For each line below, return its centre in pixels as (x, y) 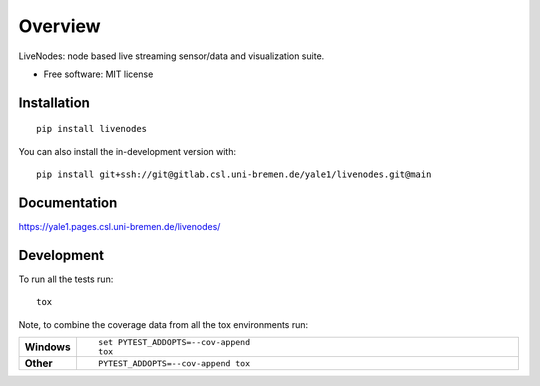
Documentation (68, 202)
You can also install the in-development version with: (127, 151)
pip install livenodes (92, 129)
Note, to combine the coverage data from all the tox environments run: (163, 324)
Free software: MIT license (98, 74)
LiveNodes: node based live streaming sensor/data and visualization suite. (171, 56)
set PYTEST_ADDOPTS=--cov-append (174, 342)
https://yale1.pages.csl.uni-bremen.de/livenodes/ (119, 227)
